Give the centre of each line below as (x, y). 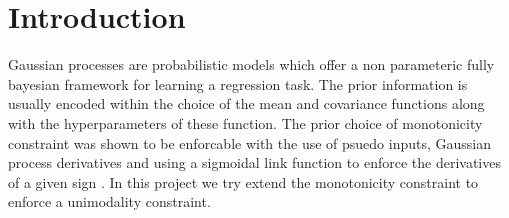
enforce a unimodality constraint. (109, 201)
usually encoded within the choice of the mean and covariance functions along (246, 103)
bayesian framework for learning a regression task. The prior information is (238, 83)
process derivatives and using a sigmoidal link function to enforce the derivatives (254, 162)
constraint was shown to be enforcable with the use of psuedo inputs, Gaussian (250, 142)
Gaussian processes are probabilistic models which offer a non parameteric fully (251, 64)
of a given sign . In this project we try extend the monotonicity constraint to (243, 181)
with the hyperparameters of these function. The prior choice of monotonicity (245, 122)
